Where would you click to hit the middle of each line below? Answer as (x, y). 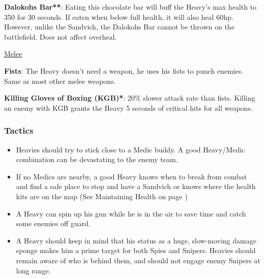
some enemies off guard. (53, 223)
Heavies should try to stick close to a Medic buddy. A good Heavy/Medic (130, 149)
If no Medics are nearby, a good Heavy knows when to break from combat (131, 176)
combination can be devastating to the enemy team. (97, 159)
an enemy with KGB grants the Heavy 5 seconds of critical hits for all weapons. (128, 107)
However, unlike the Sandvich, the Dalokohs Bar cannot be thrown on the (119, 27)
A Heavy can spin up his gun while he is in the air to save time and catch (131, 213)
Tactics (19, 130)
